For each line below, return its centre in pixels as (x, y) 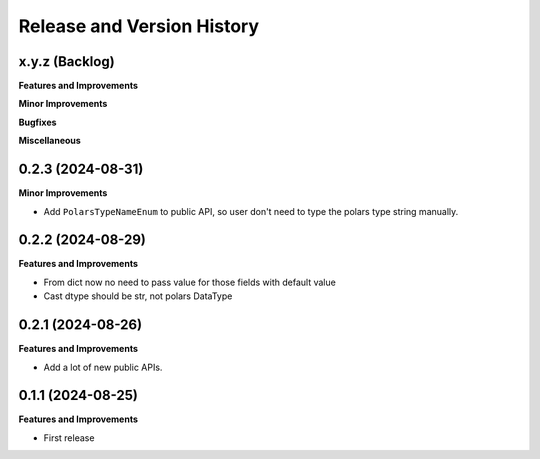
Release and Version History (139, 26)
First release (69, 437)
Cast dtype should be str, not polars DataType (138, 296)
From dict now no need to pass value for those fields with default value (190, 282)
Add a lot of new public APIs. (103, 367)
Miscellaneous (50, 141)
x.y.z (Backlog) (66, 61)
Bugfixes (37, 122)
